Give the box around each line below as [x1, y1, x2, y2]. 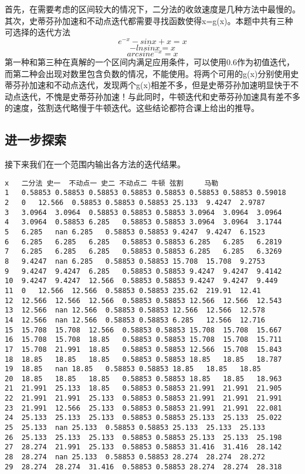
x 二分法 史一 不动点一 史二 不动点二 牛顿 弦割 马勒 [5, 179, 219, 187]
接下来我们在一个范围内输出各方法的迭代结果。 [5, 158, 185, 170]
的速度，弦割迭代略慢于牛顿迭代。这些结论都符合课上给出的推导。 [5, 102, 259, 114]
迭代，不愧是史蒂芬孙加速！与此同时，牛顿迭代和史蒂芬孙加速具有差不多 [21, 90, 300, 102]
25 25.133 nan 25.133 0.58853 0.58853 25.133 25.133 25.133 [5, 423, 265, 432]
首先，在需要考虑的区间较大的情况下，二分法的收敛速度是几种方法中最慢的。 [5, 3, 300, 15]
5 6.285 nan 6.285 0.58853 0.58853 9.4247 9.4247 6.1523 [5, 227, 265, 236]
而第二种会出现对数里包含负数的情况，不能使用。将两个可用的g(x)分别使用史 [5, 67, 299, 79]
